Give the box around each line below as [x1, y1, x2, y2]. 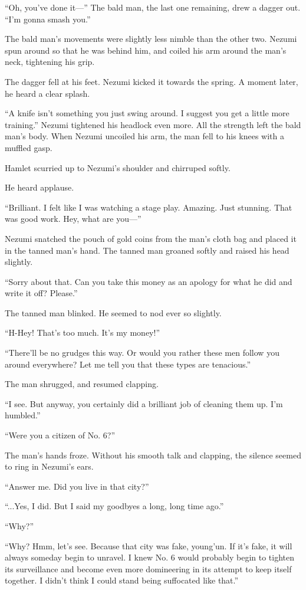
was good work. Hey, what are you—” [5, 212, 142, 225]
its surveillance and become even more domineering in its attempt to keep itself [5, 562, 292, 575]
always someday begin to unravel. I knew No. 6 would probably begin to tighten [5, 551, 295, 563]
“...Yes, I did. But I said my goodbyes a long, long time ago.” [5, 500, 224, 512]
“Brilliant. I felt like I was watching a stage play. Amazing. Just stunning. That [5, 201, 292, 213]
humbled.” [5, 409, 41, 421]
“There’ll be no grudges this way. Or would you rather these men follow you [5, 346, 279, 359]
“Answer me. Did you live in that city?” [5, 480, 149, 492]
